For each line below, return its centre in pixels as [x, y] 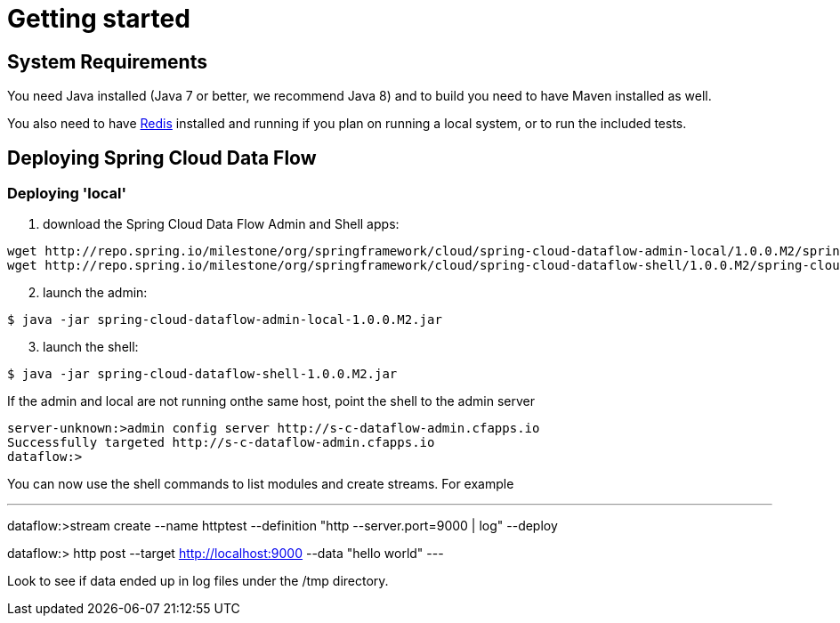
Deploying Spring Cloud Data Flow [162, 158]
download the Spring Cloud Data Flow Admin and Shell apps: [221, 224]
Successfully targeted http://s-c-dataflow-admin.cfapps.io [221, 443]
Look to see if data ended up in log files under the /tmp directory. [198, 581]
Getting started [99, 19]
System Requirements [107, 61]
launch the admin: [95, 293]
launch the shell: [91, 347]
